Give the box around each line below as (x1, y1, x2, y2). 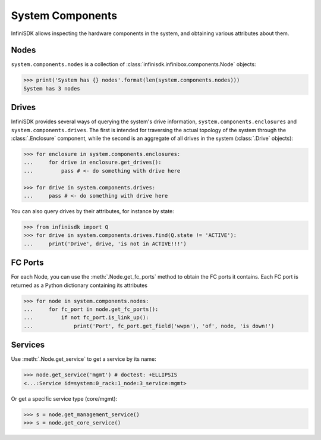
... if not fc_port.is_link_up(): (23, 314, 149, 321)
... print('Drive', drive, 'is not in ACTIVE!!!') (23, 240, 187, 247)
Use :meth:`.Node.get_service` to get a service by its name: (11, 355, 157, 363)
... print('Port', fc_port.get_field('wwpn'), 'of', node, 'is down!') (23, 322, 275, 329)
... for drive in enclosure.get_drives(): (23, 159, 162, 166)
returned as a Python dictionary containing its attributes (11, 282, 148, 289)
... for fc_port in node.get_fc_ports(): (23, 306, 159, 313)
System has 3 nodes (23, 85, 80, 92)
